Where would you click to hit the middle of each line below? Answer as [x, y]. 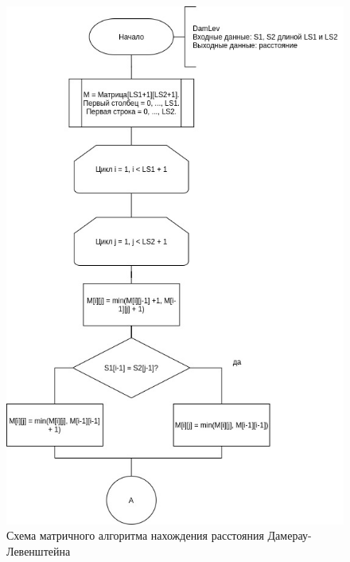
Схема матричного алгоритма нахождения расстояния [135, 535]
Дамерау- [290, 535]
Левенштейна [39, 550]
